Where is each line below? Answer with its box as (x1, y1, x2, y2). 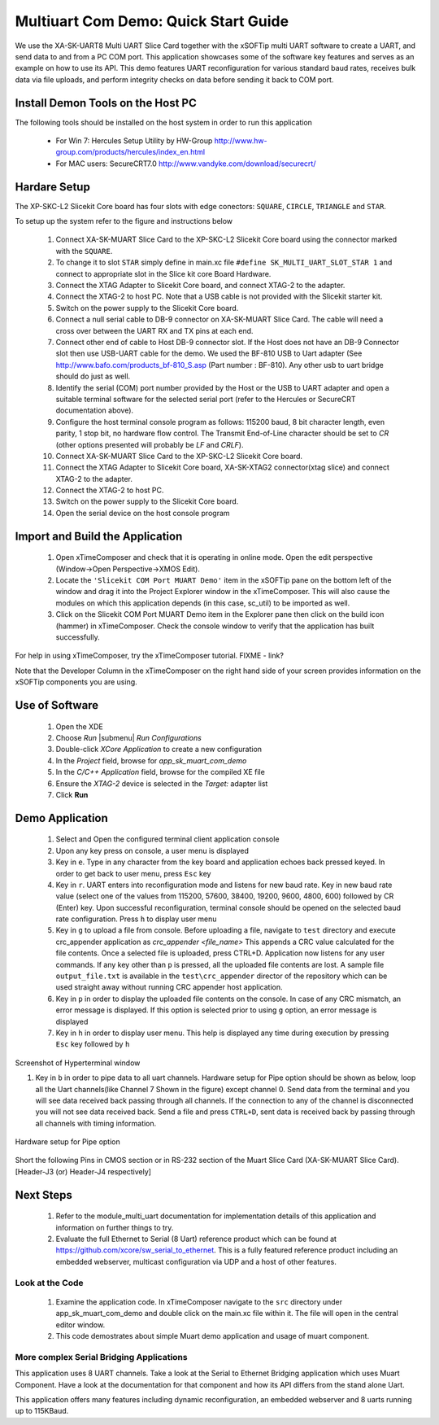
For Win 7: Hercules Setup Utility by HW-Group (55, 136, 213, 146)
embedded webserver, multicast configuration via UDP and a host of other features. (55, 1257, 337, 1266)
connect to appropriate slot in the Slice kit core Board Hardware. (55, 269, 272, 278)
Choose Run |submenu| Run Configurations (55, 732, 202, 742)
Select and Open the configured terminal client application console (55, 834, 280, 844)
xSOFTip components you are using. (15, 677, 137, 687)
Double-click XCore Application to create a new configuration (55, 745, 263, 754)
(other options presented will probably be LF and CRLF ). (55, 439, 244, 449)
